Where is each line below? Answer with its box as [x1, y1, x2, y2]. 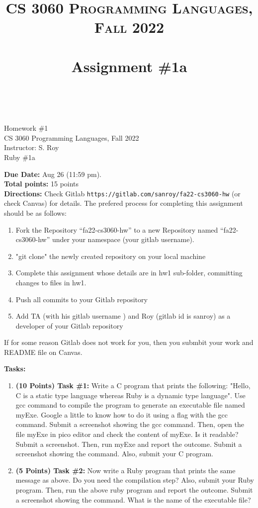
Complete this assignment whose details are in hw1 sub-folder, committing [15, 267, 243, 278]
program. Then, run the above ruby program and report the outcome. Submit [15, 485, 253, 495]
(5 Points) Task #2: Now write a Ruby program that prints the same [15, 465, 236, 475]
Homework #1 [4, 123, 48, 133]
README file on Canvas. [4, 346, 83, 357]
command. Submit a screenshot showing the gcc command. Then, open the [15, 419, 244, 429]
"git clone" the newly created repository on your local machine [15, 251, 206, 261]
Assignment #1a [71, 56, 187, 76]
